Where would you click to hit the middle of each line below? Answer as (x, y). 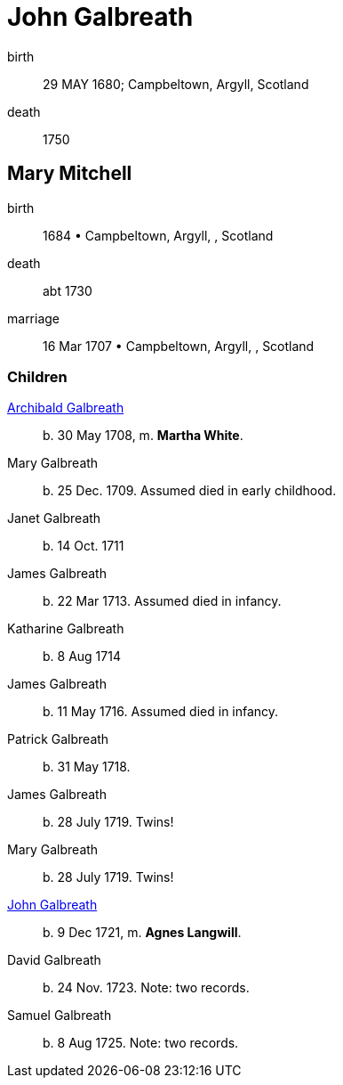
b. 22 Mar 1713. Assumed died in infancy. (162, 601)
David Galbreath (54, 960)
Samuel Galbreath (60, 1016)
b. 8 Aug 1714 (82, 657)
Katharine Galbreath (66, 629)
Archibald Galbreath (66, 408)
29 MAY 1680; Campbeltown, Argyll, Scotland (176, 84)
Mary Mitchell (70, 174)
